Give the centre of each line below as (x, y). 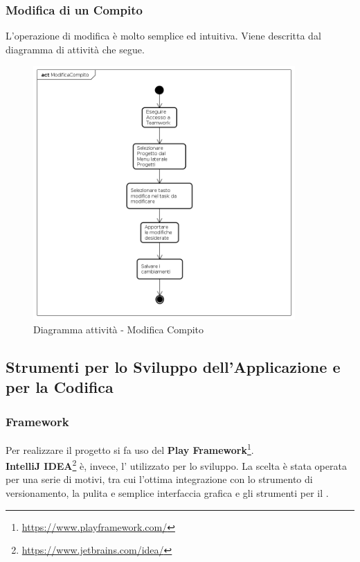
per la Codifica (60, 387)
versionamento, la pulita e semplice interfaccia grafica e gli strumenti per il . (167, 492)
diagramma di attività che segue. (75, 49)
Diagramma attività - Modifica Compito (119, 329)
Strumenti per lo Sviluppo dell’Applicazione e (173, 366)
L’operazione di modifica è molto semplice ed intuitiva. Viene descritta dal (163, 36)
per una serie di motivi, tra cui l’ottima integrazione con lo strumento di (159, 479)
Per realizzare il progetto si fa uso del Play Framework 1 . (130, 448)
